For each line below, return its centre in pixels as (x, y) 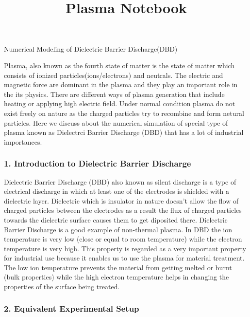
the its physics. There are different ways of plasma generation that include (114, 94)
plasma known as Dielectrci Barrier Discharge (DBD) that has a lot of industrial (124, 132)
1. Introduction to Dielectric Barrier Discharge (98, 163)
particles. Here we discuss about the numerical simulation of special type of (116, 122)
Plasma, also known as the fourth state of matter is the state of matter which (119, 65)
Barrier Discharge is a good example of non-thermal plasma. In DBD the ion (118, 229)
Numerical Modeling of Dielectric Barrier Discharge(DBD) (91, 49)
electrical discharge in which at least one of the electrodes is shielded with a (117, 191)
